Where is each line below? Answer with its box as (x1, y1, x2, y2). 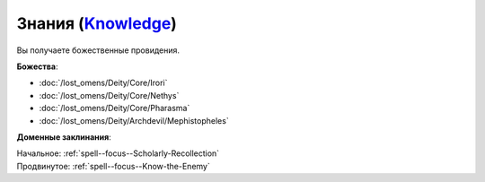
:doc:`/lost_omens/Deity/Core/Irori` (39, 77, 168, 89)
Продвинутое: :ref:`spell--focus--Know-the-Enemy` (16, 160, 210, 171)
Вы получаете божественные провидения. (16, 45, 180, 56)
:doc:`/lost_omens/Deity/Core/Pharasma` (39, 103, 190, 114)
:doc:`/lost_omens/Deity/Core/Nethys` (39, 90, 180, 100)
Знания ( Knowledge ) (16, 13, 177, 33)
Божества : (16, 61, 58, 72)
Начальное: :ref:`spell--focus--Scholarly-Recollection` (16, 148, 220, 159)
